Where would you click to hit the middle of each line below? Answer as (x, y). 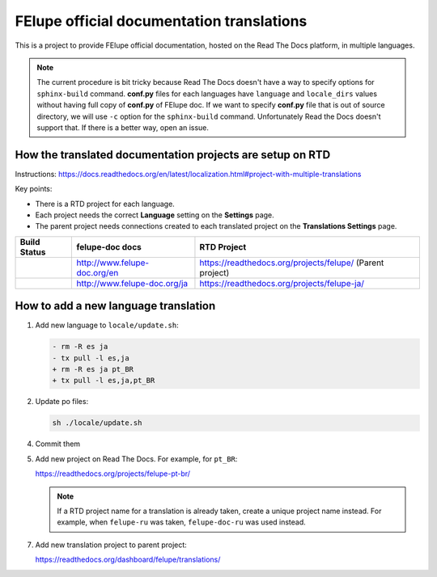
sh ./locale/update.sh (97, 423)
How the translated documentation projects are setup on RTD (173, 155)
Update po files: (62, 402)
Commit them (58, 444)
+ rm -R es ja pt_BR (93, 369)
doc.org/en (98, 272)
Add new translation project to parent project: (111, 545)
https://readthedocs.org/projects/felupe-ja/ (282, 283)
